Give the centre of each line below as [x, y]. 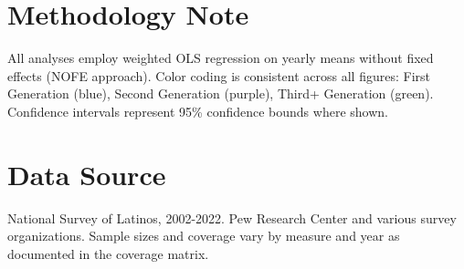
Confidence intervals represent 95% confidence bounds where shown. [198, 111]
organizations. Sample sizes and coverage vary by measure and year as [204, 236]
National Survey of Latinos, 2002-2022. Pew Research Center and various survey [232, 217]
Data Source [87, 174]
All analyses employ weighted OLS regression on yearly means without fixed [221, 58]
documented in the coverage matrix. [108, 253]
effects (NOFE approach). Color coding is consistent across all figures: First [219, 75]
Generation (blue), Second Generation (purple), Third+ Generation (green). [221, 93]
